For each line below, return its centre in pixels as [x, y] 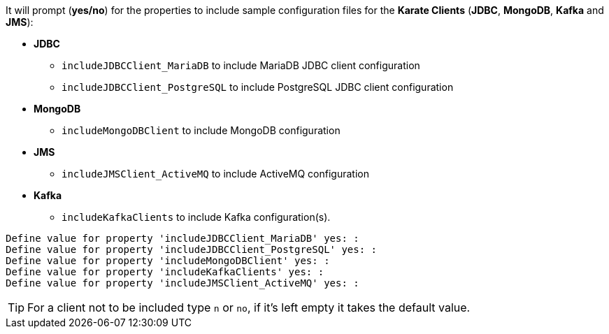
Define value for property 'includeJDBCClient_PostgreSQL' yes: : [192, 249]
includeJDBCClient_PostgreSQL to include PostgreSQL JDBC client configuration [258, 87]
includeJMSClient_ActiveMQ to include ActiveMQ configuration [215, 174]
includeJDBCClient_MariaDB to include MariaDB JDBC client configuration [241, 65]
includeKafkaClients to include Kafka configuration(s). [196, 217]
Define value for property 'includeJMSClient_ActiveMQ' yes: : [182, 283]
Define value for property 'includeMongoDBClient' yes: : [168, 261]
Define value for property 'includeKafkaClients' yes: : [165, 272]
